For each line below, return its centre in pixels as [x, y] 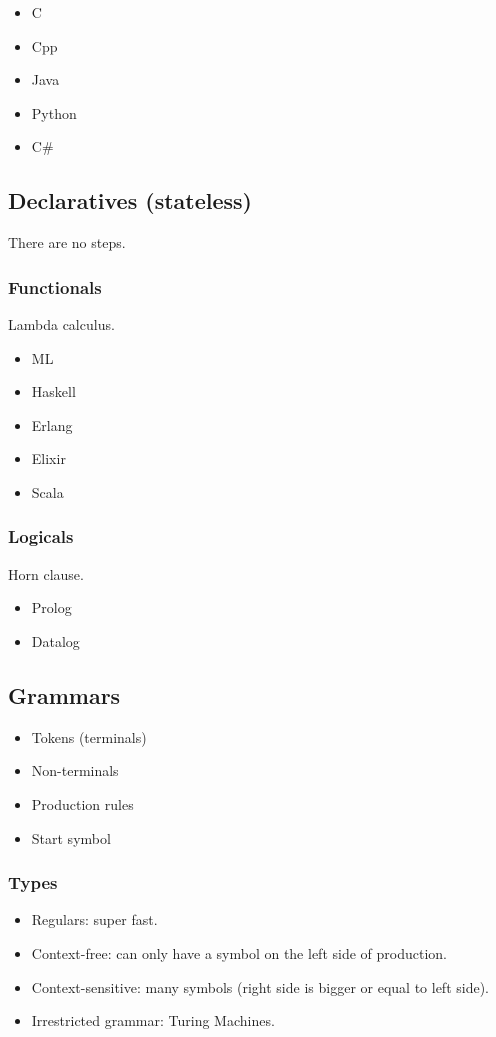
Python [54, 112]
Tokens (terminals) [89, 736]
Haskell [53, 391]
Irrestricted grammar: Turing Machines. [153, 1020]
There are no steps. [67, 242]
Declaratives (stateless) [130, 200]
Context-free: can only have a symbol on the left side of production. [239, 952]
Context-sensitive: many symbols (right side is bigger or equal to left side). [260, 986]
